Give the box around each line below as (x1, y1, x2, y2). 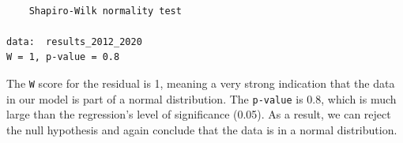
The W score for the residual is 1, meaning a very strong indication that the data (6, 74, 395, 91)
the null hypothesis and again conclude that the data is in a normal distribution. (6, 121, 397, 137)
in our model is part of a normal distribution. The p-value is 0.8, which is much (6, 90, 397, 107)
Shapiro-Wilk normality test (28, 5, 182, 17)
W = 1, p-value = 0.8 (6, 51, 120, 63)
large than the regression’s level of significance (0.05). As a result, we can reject (6, 106, 391, 122)
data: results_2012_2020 (6, 36, 142, 47)
